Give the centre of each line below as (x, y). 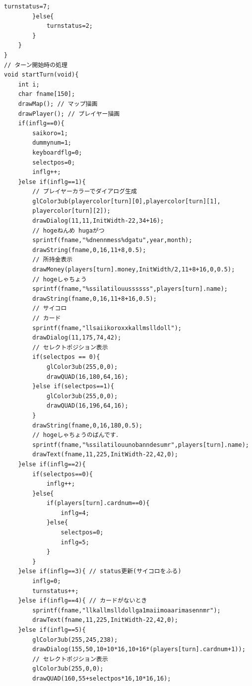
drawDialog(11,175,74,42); (77, 338)
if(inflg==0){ (41, 124)
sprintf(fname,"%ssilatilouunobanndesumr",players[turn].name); (141, 445)
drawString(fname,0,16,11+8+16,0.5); (94, 299)
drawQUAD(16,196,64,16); (87, 406)
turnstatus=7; (27, 6)
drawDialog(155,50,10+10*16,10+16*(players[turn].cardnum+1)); (139, 649)
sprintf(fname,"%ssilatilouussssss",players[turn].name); (130, 289)
